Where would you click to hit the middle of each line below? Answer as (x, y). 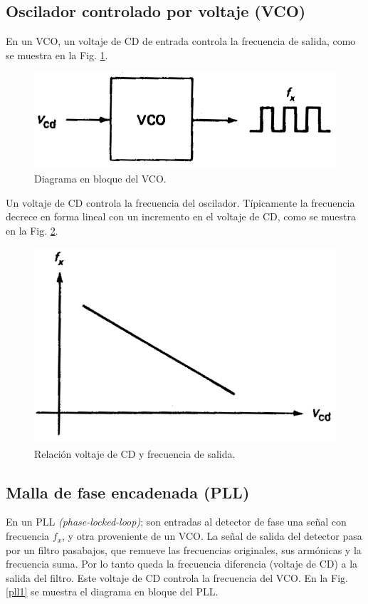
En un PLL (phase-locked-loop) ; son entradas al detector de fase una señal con (176, 522)
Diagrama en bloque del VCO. (100, 179)
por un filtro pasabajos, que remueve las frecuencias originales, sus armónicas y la (184, 549)
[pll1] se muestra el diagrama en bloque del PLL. (112, 592)
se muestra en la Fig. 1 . (57, 55)
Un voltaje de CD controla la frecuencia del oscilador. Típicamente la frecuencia (180, 202)
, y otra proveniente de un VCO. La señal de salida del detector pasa (212, 536)
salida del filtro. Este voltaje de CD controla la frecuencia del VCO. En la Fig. (177, 577)
